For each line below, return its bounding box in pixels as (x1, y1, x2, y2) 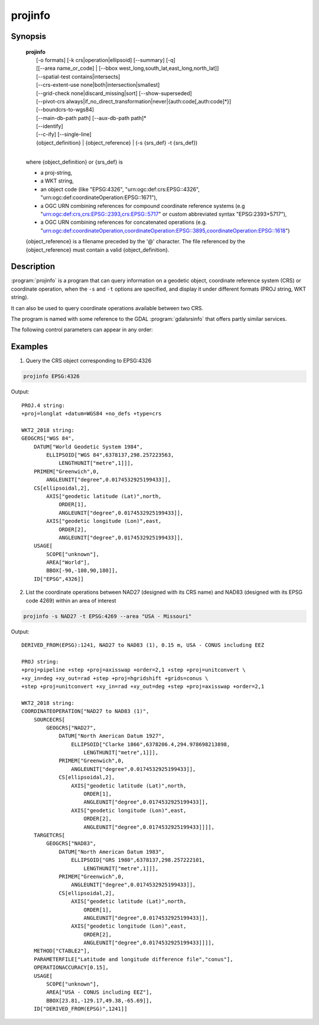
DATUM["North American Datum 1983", (58, 848, 165, 855)
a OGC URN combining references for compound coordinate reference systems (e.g (40, 202, 245, 209)
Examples (11, 341, 48, 352)
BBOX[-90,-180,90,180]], (46, 567, 118, 574)
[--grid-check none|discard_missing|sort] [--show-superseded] (36, 89, 192, 97)
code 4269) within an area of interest (25, 597, 116, 604)
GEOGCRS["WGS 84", (21, 435, 75, 442)
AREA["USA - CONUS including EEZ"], (46, 989, 153, 995)
